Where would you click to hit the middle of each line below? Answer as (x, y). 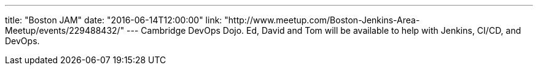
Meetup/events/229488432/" (65, 30)
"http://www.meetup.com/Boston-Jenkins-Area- (322, 20)
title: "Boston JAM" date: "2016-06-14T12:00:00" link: (114, 20)
